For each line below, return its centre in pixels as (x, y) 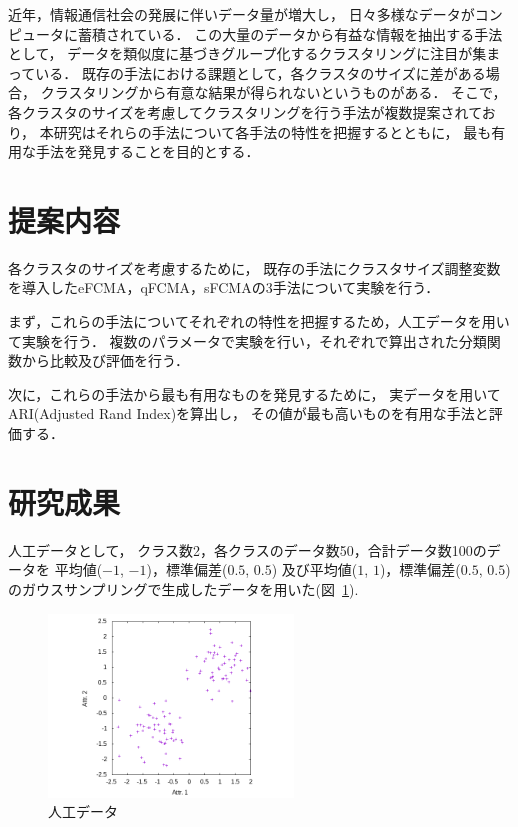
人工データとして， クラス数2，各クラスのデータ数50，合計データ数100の (247, 549)
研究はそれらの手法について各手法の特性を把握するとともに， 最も (272, 131)
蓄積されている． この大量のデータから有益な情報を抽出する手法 (290, 33)
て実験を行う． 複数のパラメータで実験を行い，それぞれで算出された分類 (247, 340)
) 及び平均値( (314, 569)
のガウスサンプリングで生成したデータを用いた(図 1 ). (183, 588)
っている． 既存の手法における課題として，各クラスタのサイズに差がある (247, 72)
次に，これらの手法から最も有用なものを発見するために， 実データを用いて (254, 393)
